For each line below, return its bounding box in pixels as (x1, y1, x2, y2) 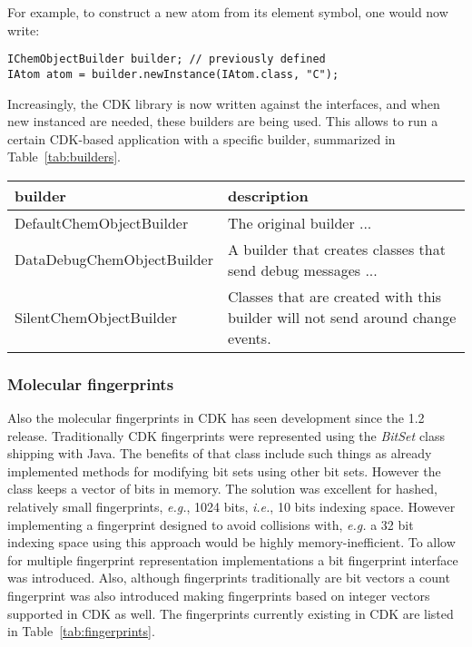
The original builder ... (227, 211, 372, 233)
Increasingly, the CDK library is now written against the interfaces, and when (7, 93, 440, 113)
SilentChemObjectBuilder (15, 306, 177, 328)
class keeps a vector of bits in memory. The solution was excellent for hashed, (7, 479, 438, 498)
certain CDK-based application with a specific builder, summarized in (7, 129, 396, 148)
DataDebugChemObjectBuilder (15, 249, 213, 270)
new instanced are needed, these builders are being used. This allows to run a (7, 112, 438, 131)
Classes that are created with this (227, 285, 442, 307)
